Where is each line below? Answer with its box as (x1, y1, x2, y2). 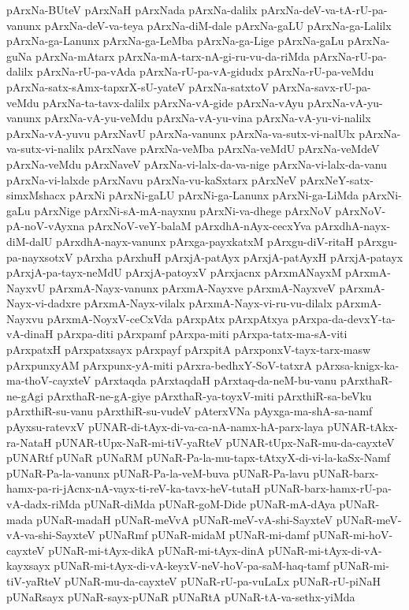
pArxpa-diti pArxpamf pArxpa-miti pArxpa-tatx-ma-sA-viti (57, 325, 348, 342)
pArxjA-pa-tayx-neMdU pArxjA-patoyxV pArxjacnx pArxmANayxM (6, 264, 342, 281)
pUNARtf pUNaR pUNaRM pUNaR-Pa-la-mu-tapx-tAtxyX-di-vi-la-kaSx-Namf (6, 449, 391, 466)
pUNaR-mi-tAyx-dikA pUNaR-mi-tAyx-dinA (48, 541, 265, 558)
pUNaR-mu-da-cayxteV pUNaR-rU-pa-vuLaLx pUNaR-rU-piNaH (65, 572, 381, 589)
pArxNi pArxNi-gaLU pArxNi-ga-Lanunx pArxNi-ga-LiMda (69, 187, 359, 203)
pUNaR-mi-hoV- (313, 526, 393, 543)
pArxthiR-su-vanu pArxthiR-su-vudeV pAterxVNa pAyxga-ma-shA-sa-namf (6, 403, 373, 419)
